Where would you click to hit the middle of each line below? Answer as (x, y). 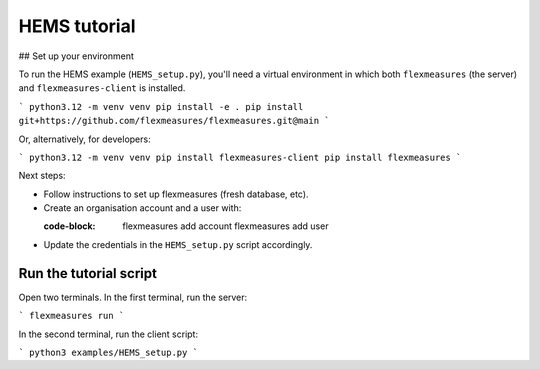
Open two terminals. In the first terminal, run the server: (133, 297)
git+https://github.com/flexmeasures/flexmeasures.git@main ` (174, 121)
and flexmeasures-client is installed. (102, 88)
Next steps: (42, 176)
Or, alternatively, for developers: (84, 139)
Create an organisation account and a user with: (142, 208)
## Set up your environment (76, 56)
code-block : (69, 226)
